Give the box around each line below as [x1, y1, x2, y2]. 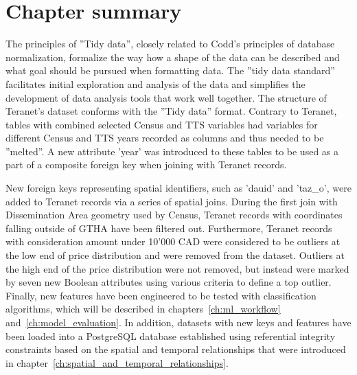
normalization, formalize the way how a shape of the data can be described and [5, 49, 340, 64]
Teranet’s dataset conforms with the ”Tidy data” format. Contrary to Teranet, [5, 104, 337, 118]
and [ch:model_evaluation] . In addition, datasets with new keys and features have [5, 315, 352, 329]
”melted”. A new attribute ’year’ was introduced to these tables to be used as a [5, 144, 339, 158]
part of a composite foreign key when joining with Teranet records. [5, 157, 287, 172]
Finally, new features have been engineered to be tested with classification [5, 288, 316, 302]
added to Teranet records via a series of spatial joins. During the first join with [5, 194, 338, 208]
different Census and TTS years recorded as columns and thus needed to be [5, 130, 324, 145]
